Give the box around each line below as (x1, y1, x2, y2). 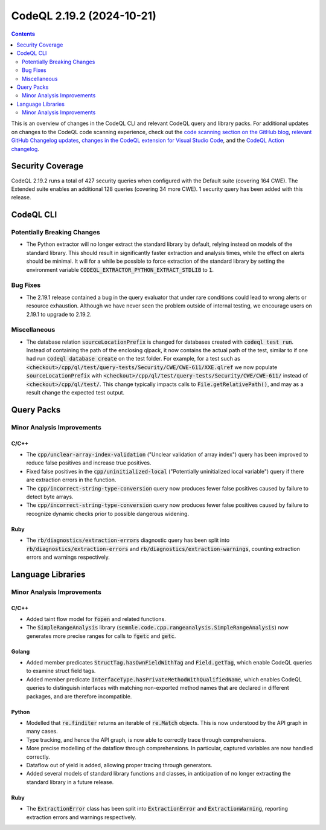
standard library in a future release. (26, 778, 114, 785)
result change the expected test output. (26, 389, 125, 396)
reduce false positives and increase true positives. (26, 459, 152, 466)
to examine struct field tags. (26, 668, 96, 675)
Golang (11, 648, 30, 655)
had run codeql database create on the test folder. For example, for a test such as (26, 355, 241, 362)
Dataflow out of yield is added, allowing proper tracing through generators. (26, 761, 213, 768)
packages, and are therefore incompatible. (26, 692, 132, 700)
